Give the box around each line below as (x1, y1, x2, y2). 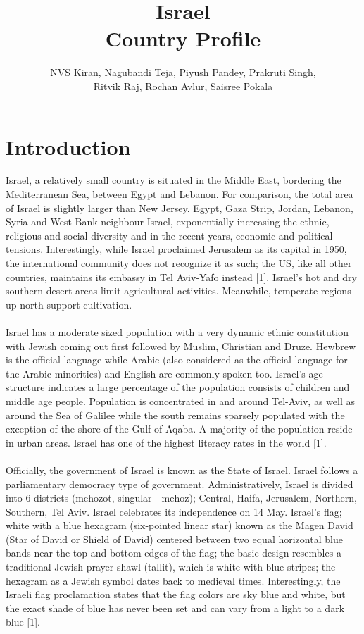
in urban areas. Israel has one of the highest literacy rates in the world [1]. (6, 435, 327, 449)
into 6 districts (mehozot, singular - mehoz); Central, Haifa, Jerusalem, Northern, (6, 490, 357, 505)
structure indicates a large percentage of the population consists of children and (6, 380, 350, 394)
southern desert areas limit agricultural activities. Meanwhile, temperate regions (6, 283, 351, 298)
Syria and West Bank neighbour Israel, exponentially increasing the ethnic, (6, 214, 330, 229)
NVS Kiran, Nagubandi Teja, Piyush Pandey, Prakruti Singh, (50, 65, 316, 80)
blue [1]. (6, 614, 41, 629)
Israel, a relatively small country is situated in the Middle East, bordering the (6, 173, 341, 187)
